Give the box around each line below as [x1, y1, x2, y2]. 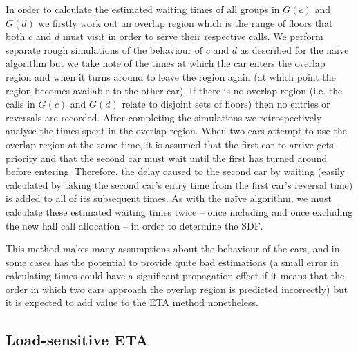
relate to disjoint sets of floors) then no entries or [122, 97, 330, 111]
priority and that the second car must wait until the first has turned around [6, 150, 328, 165]
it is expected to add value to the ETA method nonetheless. [6, 295, 258, 310]
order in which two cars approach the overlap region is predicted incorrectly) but [6, 281, 348, 296]
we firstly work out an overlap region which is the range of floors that [38, 15, 333, 30]
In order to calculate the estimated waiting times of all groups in [6, 2, 280, 16]
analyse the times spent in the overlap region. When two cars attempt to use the [6, 123, 347, 138]
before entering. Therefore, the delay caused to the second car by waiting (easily [6, 164, 346, 179]
